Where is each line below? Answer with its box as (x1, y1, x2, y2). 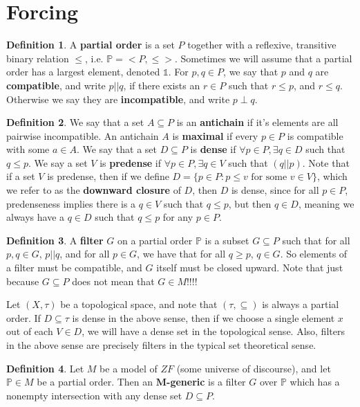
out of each (6, 324, 53, 338)
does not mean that (72, 273, 155, 288)
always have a (6, 210, 65, 224)
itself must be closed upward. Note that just (156, 260, 343, 275)
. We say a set (28, 155, 88, 170)
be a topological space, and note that (60, 297, 218, 311)
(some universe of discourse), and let (176, 361, 331, 375)
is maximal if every (172, 128, 258, 143)
